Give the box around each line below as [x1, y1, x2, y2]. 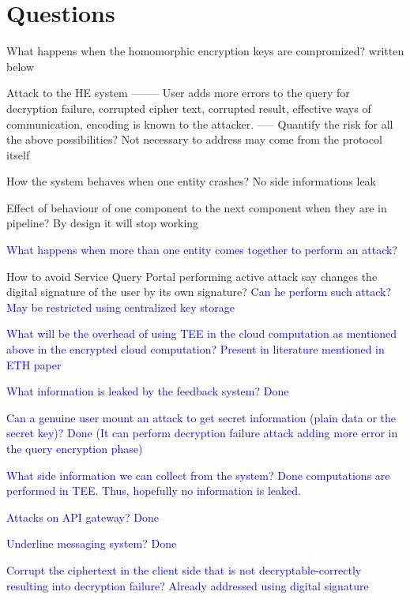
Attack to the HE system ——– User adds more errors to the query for [6, 84, 350, 101]
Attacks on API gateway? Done [6, 508, 159, 525]
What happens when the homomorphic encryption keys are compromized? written [6, 43, 404, 59]
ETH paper [6, 356, 62, 373]
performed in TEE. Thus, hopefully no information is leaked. [6, 482, 301, 499]
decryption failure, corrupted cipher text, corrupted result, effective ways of [6, 99, 371, 116]
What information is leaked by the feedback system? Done [6, 383, 289, 399]
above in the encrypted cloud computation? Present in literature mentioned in [6, 341, 385, 358]
